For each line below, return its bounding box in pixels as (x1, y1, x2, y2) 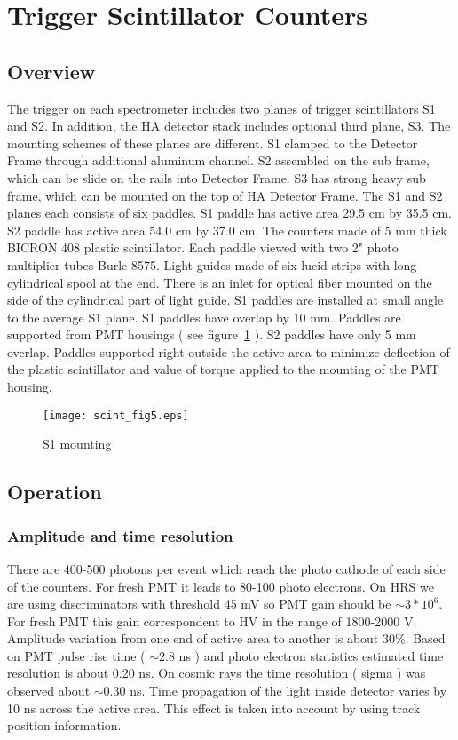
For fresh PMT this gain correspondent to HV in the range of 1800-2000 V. (7, 611, 417, 630)
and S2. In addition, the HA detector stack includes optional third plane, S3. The (7, 116, 451, 135)
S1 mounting (43, 434, 112, 453)
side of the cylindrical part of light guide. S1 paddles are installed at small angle (7, 290, 444, 309)
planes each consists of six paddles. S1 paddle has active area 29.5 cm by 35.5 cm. (7, 203, 453, 222)
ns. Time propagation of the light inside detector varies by (130, 681, 447, 700)
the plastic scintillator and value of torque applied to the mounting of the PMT (7, 360, 439, 378)
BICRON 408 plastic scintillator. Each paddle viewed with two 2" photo (7, 238, 399, 257)
